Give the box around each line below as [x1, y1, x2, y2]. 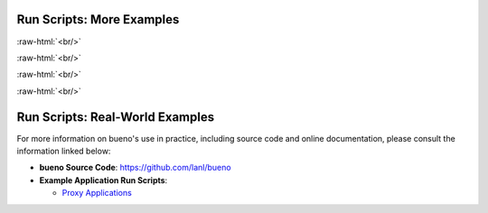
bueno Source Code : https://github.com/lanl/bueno [39, 162, 231, 173]
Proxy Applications [61, 188, 133, 199]
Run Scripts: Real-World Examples [16, 109, 215, 125]
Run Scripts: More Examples [16, 12, 180, 27]
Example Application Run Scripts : [39, 174, 168, 185]
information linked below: [16, 145, 111, 156]
